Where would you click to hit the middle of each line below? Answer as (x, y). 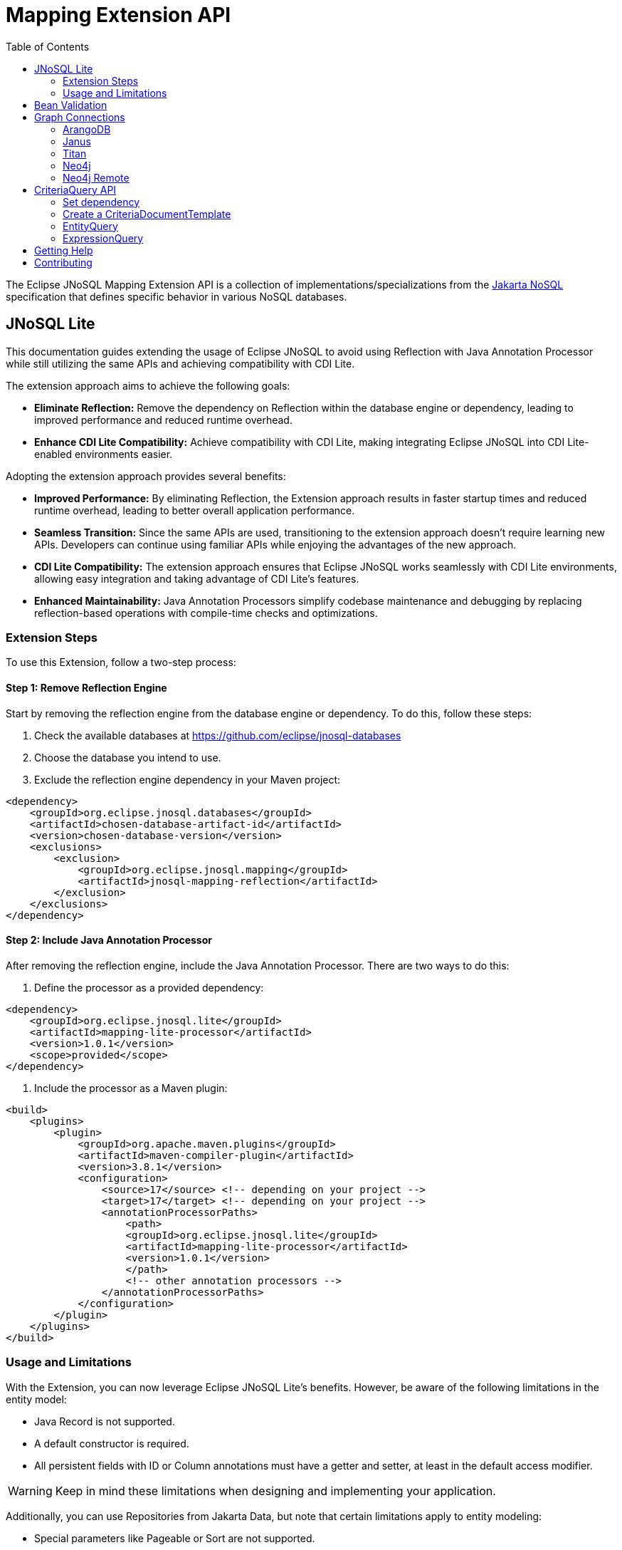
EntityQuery (90, 226)
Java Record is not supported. (105, 1421)
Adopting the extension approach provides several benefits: (146, 476)
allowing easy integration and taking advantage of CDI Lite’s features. (197, 578)
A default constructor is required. (112, 1443)
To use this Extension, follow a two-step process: (121, 662)
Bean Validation (71, 105)
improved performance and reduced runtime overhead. (163, 420)
